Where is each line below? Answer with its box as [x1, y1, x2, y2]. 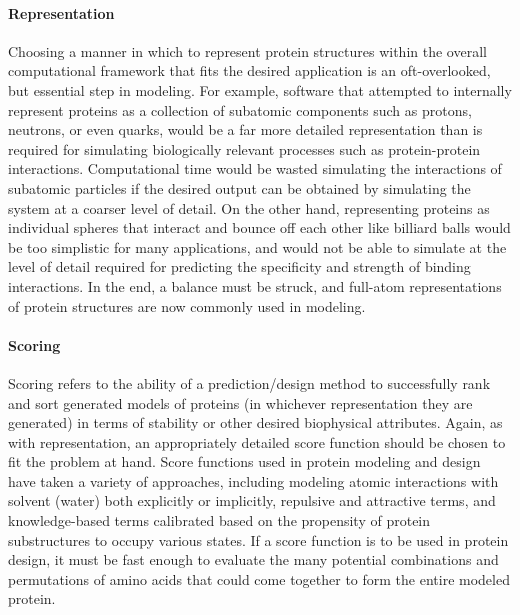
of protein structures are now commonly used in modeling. [8, 295, 366, 316]
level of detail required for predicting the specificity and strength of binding [8, 256, 471, 277]
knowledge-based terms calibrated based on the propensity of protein [8, 510, 431, 531]
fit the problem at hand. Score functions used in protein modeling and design [8, 451, 481, 472]
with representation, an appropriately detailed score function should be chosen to [8, 431, 506, 452]
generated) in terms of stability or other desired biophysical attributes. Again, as [8, 412, 503, 433]
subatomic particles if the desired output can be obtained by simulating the [8, 177, 471, 198]
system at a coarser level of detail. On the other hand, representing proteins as [8, 197, 490, 218]
